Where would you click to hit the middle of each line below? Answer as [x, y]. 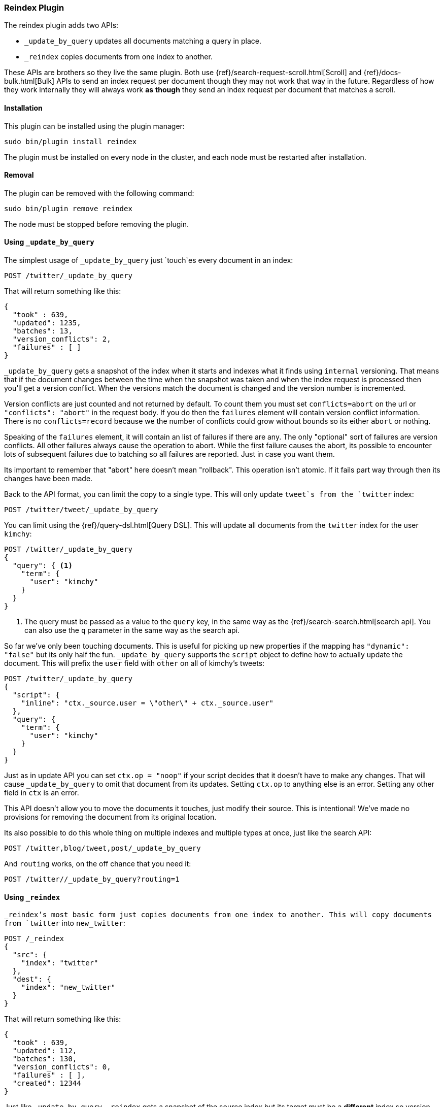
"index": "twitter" [60, 963]
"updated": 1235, [47, 323]
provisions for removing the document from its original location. [110, 817]
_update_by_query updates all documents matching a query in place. [143, 41]
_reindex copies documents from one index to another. [118, 57]
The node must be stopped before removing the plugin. [97, 224]
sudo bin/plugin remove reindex [68, 208]
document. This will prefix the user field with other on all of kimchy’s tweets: [134, 663]
